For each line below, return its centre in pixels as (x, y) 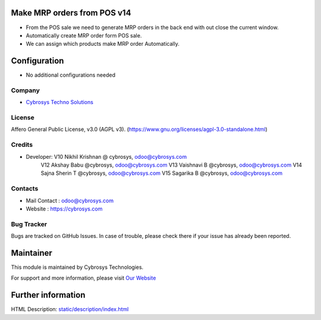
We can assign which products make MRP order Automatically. (103, 44)
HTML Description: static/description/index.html (70, 309)
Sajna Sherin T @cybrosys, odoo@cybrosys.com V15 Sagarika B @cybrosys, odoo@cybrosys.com (162, 173)
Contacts (25, 189)
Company (25, 90)
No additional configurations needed (71, 75)
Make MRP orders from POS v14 (71, 13)
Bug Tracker (29, 224)
